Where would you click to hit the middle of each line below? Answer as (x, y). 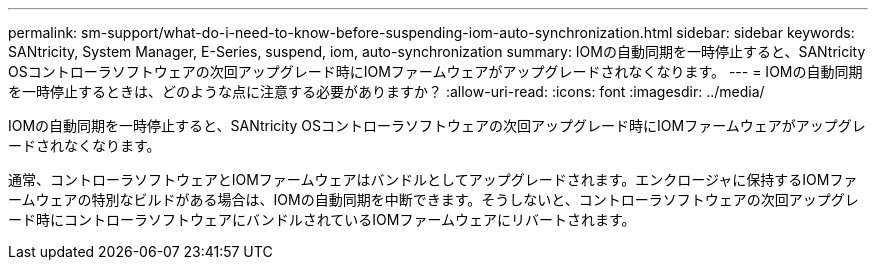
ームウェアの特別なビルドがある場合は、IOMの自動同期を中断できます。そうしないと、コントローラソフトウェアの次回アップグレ (433, 199)
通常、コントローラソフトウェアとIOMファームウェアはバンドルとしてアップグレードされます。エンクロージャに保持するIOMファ (433, 179)
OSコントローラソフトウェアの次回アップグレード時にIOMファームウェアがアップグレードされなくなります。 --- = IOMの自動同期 (435, 71)
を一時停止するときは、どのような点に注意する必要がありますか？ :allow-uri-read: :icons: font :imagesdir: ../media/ (386, 91)
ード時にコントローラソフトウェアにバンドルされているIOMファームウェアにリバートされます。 (322, 219)
